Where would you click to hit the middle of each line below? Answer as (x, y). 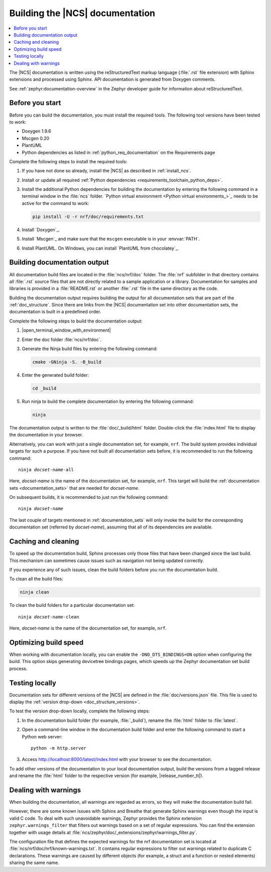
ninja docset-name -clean (49, 617)
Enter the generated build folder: (55, 375)
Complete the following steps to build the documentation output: (76, 321)
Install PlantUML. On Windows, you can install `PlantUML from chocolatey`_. (100, 248)
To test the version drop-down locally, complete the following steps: (80, 711)
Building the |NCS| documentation (82, 13)
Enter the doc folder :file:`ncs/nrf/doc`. (62, 340)
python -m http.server (59, 748)
